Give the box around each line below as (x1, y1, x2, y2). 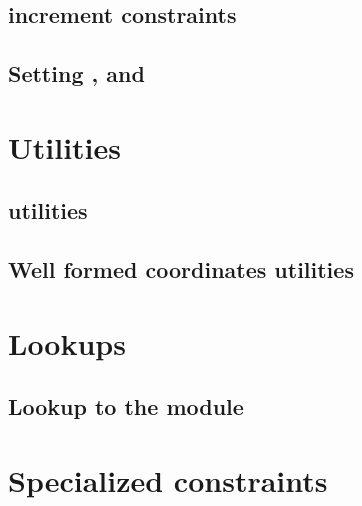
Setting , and (8, 58, 145, 89)
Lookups (8, 322, 126, 363)
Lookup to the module (8, 391, 244, 422)
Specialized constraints (8, 459, 328, 500)
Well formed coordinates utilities (8, 254, 354, 285)
